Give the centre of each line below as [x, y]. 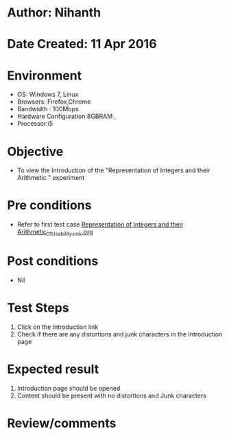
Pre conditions [49, 206]
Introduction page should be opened [69, 388]
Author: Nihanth [54, 13]
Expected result [53, 369]
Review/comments [62, 423]
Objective [35, 151]
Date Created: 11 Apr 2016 [82, 44]
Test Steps [38, 308]
